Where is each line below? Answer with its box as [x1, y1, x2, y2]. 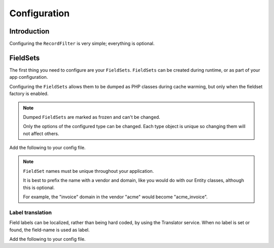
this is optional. [23, 184, 55, 191]
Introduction [9, 27, 50, 36]
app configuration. [9, 74, 48, 80]
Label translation [9, 209, 52, 216]
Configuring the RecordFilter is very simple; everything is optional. [9, 41, 155, 47]
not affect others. [23, 130, 59, 137]
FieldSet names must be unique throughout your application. [23, 168, 154, 174]
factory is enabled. [9, 90, 49, 97]
